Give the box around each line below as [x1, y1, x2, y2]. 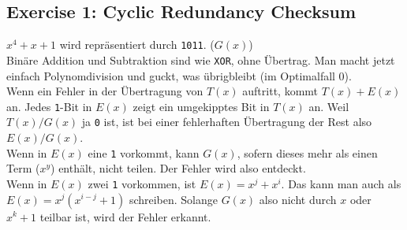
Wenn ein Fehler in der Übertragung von [6, 83, 203, 99]
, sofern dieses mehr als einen [237, 144, 378, 161]
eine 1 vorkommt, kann [88, 144, 200, 161]
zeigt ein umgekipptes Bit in [133, 98, 270, 114]
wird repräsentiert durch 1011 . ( [59, 36, 215, 53]
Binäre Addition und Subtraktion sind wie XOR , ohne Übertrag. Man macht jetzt [6, 51, 395, 68]
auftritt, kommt [242, 83, 319, 99]
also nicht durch [259, 191, 337, 207]
